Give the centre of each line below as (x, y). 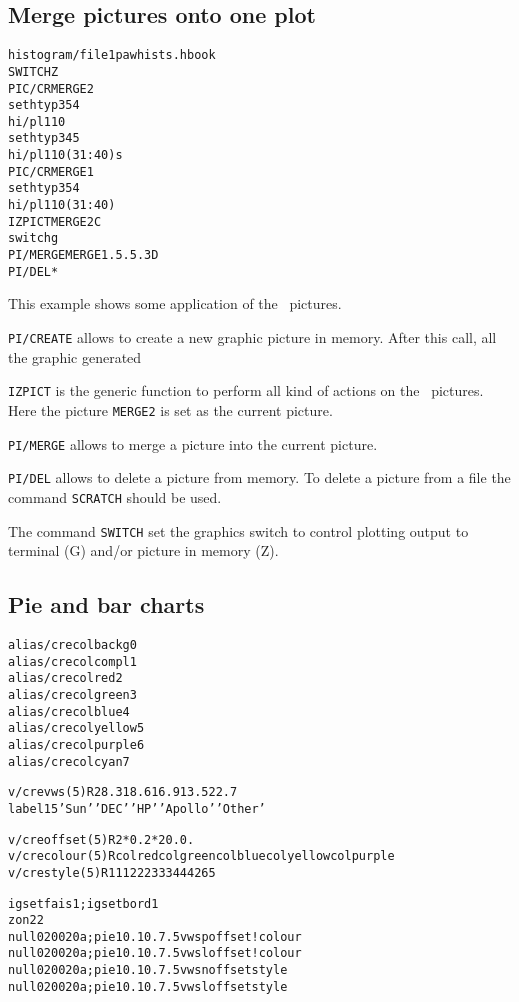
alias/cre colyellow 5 (76, 728)
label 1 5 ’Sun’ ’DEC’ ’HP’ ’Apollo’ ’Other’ (137, 808)
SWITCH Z (33, 71)
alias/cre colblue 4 (69, 711)
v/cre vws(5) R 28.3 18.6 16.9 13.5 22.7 (123, 792)
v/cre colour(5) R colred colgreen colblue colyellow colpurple (201, 856)
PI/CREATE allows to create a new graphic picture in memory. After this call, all (252, 336)
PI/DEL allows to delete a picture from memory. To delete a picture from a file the (259, 477)
